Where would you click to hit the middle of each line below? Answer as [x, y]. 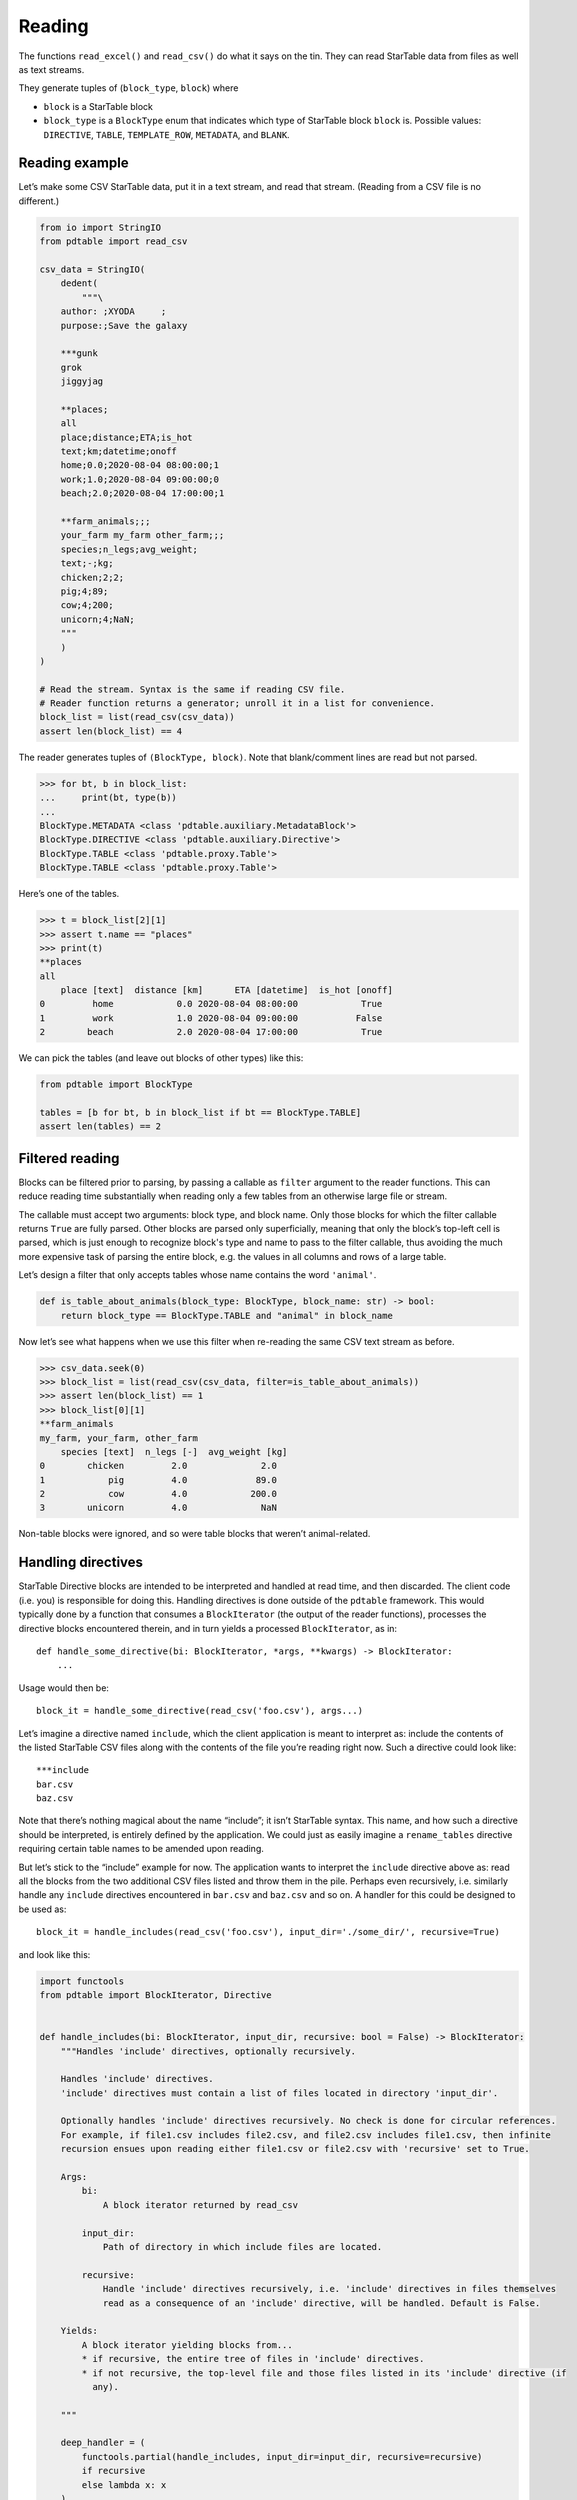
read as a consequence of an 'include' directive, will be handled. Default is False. [321, 2303]
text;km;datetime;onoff [118, 451]
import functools [82, 1981]
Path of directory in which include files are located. [242, 2246]
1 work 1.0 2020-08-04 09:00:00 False [211, 1018]
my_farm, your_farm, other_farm [119, 1438]
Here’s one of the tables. [69, 894]
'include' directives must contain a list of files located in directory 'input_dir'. [279, 2093]
